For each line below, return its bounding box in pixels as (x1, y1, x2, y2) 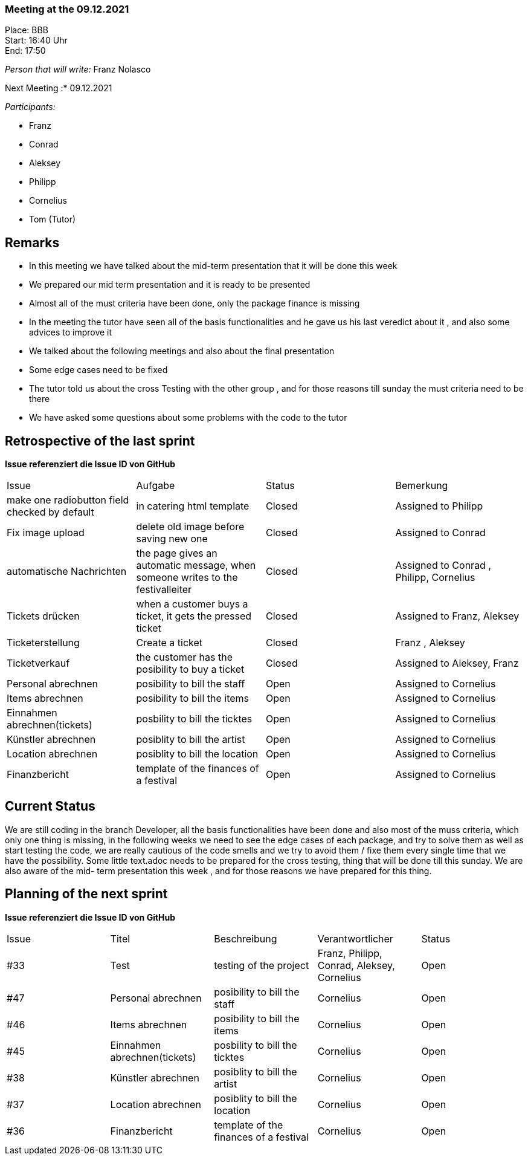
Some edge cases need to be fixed (29, 365, 168, 375)
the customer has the (136, 651, 233, 664)
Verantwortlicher (317, 932, 393, 945)
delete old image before (136, 520, 245, 533)
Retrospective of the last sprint (5, 433, 195, 449)
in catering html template (136, 500, 250, 513)
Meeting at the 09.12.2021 (5, 3, 129, 15)
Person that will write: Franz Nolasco (5, 64, 151, 75)
